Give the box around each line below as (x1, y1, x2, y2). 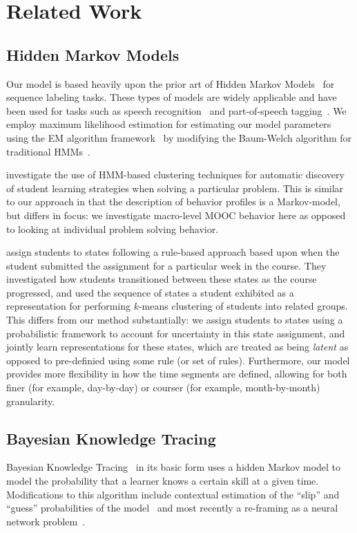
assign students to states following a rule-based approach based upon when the (6, 245, 340, 259)
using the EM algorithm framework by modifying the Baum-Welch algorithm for (6, 130, 352, 144)
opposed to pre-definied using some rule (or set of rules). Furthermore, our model (6, 353, 350, 367)
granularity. (6, 393, 55, 408)
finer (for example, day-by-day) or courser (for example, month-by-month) (6, 380, 320, 395)
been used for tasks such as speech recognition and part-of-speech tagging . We (6, 103, 347, 118)
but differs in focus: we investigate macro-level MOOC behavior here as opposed (6, 207, 346, 222)
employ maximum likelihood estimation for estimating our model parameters (6, 117, 331, 131)
